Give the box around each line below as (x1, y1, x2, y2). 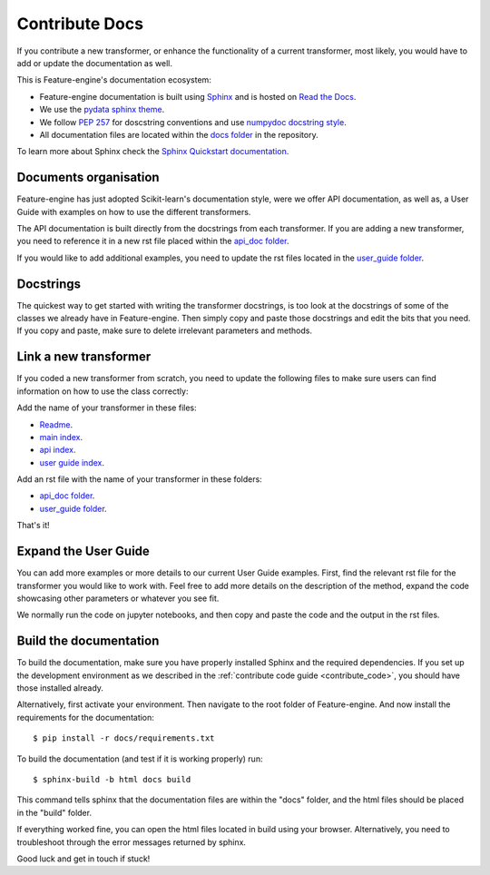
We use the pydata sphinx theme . (39, 104, 165, 115)
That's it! (16, 520, 50, 531)
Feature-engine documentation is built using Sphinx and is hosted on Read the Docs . (39, 91, 357, 102)
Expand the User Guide (16, 544, 150, 559)
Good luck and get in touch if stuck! (16, 853, 151, 864)
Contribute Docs (16, 14, 144, 34)
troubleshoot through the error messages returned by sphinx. (16, 836, 247, 848)
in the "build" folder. (16, 807, 93, 818)
